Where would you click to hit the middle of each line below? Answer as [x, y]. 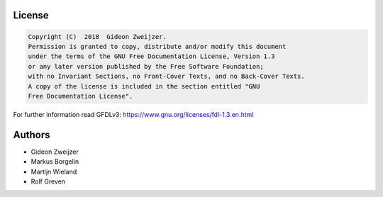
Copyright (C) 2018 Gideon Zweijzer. [97, 36]
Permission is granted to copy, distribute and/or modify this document [157, 46]
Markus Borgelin [55, 162]
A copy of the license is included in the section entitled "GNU [144, 86]
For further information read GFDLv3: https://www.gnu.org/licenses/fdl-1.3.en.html [133, 114]
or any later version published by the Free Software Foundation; [146, 66]
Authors [32, 135]
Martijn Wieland [54, 171]
